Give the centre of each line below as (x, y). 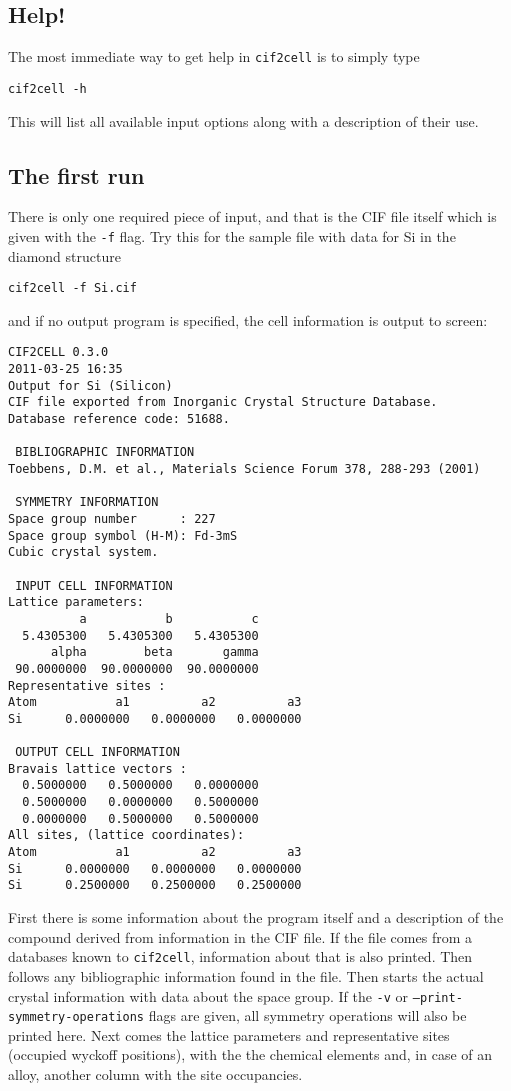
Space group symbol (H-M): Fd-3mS (123, 535)
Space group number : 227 (112, 518)
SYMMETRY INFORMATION (87, 502)
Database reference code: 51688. (119, 419)
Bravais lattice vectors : (97, 768)
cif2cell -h (47, 88)
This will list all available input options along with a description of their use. (243, 120)
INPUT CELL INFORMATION (94, 585)
